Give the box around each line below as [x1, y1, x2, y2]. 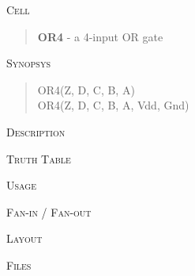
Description [6, 123, 66, 140]
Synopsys [6, 55, 51, 71]
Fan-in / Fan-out [6, 203, 92, 220]
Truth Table [6, 150, 71, 167]
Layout [6, 230, 43, 247]
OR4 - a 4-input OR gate [37, 28, 163, 44]
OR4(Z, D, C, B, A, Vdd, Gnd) [37, 97, 189, 113]
